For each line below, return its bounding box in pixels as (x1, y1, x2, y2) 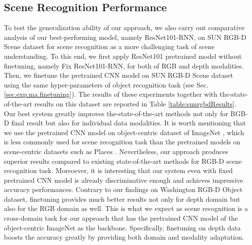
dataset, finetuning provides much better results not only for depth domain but (4, 193, 240, 204)
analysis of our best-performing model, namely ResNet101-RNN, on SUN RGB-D (4, 32, 247, 42)
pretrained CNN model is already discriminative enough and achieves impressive (4, 175, 243, 185)
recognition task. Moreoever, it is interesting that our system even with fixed (4, 165, 233, 175)
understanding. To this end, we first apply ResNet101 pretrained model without (4, 51, 242, 61)
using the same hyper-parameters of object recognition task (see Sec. (4, 79, 209, 89)
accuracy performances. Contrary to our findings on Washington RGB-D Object (4, 184, 243, 194)
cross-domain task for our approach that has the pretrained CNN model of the (4, 213, 238, 223)
